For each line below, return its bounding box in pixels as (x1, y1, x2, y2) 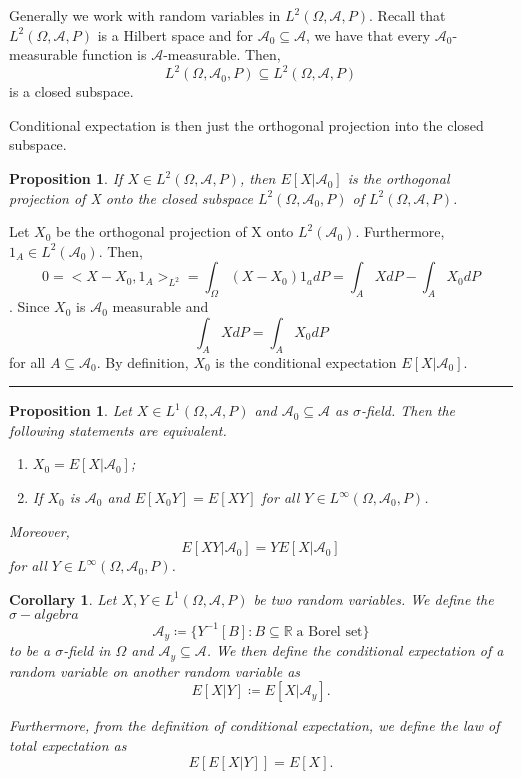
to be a (9, 640, 51, 661)
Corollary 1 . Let (9, 588, 117, 609)
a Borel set (296, 624, 363, 639)
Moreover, (9, 520, 70, 541)
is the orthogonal (347, 168, 450, 189)
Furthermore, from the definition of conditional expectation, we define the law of (9, 715, 500, 736)
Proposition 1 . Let (9, 400, 132, 421)
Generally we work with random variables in (9, 5, 281, 25)
